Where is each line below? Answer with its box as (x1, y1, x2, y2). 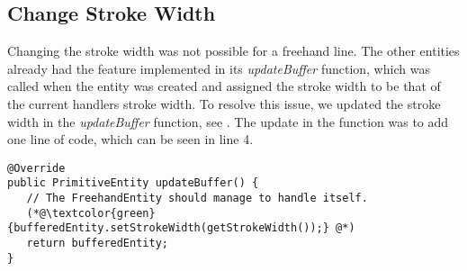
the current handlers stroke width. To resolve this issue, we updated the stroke (7, 94, 441, 113)
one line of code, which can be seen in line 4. (7, 130, 254, 149)
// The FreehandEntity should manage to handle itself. (26, 192, 368, 205)
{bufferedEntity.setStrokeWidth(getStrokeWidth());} (7, 221, 329, 235)
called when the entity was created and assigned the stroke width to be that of (7, 77, 441, 95)
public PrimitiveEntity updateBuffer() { (7, 176, 259, 190)
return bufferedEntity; (26, 237, 168, 250)
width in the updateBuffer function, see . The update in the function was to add (7, 112, 449, 131)
